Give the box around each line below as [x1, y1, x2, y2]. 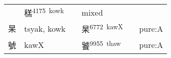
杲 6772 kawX [81, 22, 123, 35]
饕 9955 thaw [81, 38, 121, 51]
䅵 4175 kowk [24, 6, 64, 19]
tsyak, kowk [24, 22, 66, 34]
